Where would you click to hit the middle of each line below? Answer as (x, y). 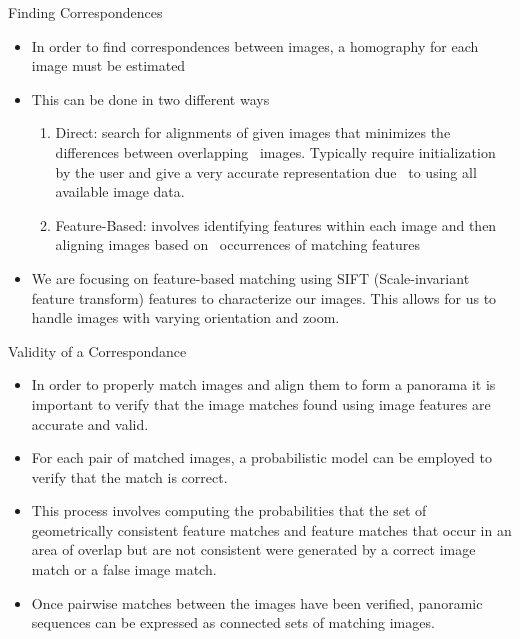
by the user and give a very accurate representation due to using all (266, 171)
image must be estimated (108, 65)
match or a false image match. (124, 569)
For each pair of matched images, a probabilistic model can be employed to (261, 457)
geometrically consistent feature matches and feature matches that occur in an (271, 529)
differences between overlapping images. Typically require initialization (275, 151)
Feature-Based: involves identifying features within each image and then (276, 224)
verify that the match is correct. (129, 476)
